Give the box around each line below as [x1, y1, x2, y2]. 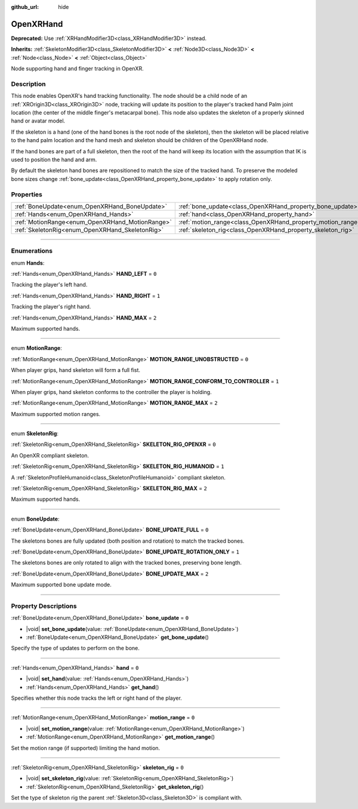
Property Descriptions [11, 602, 77, 610]
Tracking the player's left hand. [11, 281, 88, 288]
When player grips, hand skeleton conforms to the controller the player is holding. [11, 388, 212, 395]
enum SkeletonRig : [11, 430, 59, 437]
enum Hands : [11, 259, 45, 266]
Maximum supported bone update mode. [11, 581, 112, 588]
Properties [11, 190, 43, 198]
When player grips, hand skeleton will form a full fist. [11, 367, 140, 374]
